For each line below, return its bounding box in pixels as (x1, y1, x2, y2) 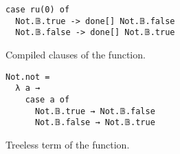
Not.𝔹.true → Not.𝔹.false (34, 106, 155, 116)
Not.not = (5, 71, 50, 82)
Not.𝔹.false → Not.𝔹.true (34, 118, 155, 128)
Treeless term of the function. (5, 137, 130, 151)
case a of (25, 94, 70, 104)
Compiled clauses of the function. (5, 47, 146, 61)
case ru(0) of (5, 5, 70, 14)
